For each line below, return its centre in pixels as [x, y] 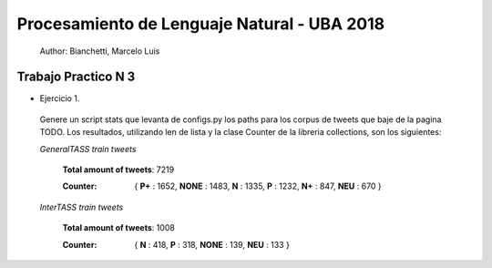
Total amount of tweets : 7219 [118, 170]
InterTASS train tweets [82, 207]
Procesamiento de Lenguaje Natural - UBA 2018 [201, 24]
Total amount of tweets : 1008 [118, 228]
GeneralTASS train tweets [88, 149]
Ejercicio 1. [60, 98]
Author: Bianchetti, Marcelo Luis [100, 51]
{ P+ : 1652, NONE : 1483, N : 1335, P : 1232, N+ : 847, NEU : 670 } [258, 186]
